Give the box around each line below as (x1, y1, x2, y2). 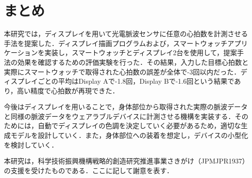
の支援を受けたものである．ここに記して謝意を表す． (4, 165, 173, 175)
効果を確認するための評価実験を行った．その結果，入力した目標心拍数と (17, 57, 249, 67)
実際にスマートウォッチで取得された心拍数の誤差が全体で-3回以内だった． (4, 66, 241, 76)
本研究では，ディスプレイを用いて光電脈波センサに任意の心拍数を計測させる (4, 29, 248, 39)
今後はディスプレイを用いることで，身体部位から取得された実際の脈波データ (4, 102, 248, 112)
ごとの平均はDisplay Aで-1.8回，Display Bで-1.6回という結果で (37, 76, 235, 86)
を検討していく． (4, 139, 58, 149)
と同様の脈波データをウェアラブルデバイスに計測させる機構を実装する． (4, 111, 235, 121)
